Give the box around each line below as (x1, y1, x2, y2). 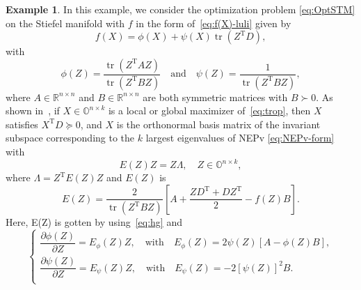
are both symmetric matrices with (143, 89, 288, 104)
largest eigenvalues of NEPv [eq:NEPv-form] (145, 130, 335, 145)
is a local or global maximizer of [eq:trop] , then (108, 103, 311, 118)
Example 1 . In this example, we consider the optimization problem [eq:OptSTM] (6, 2, 355, 16)
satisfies (6, 116, 38, 131)
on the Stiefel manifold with (6, 15, 125, 30)
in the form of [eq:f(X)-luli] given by (136, 15, 291, 30)
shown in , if (6, 103, 60, 118)
